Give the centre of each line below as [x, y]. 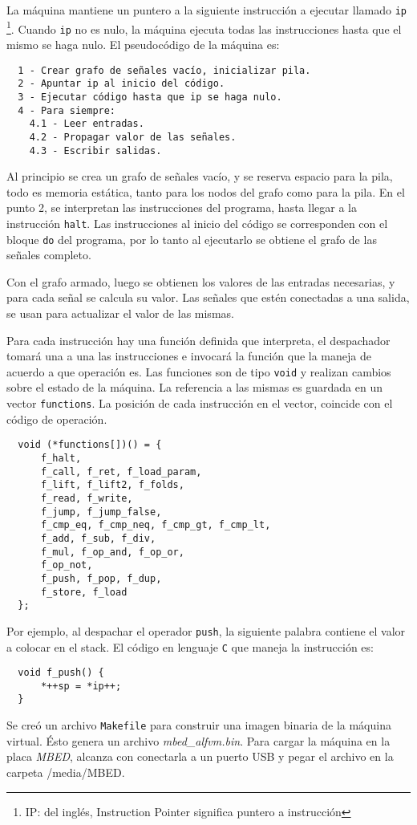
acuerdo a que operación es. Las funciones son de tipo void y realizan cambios [199, 371]
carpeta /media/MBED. [66, 772]
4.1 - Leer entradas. [87, 124]
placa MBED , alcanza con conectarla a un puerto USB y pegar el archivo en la [200, 756]
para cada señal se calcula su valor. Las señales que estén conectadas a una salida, [208, 297]
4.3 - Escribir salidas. [95, 150]
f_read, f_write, [87, 498]
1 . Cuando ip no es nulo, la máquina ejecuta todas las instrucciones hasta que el [204, 27]
